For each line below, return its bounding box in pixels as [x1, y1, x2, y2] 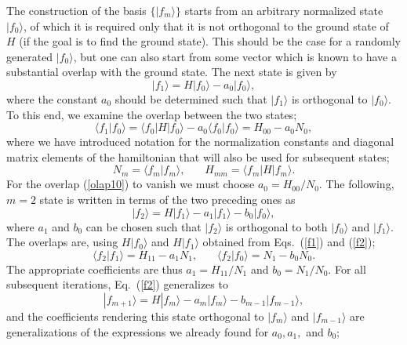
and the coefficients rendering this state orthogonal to [6, 307, 264, 324]
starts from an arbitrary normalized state [184, 2, 383, 18]
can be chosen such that [85, 218, 202, 234]
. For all [328, 260, 366, 277]
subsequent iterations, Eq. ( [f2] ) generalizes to [6, 276, 228, 292]
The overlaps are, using [6, 234, 118, 250]
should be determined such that [114, 90, 267, 107]
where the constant [6, 90, 98, 107]
